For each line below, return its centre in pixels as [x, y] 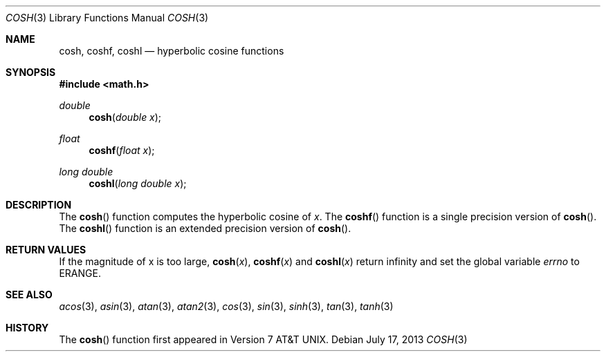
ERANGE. [80, 273]
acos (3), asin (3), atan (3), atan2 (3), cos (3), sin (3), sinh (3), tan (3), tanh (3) [226, 306]
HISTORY [27, 328]
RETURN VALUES [46, 250]
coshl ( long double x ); [138, 183]
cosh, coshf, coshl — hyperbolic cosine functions [172, 51]
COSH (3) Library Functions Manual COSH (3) [107, 18]
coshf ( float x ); [122, 150]
